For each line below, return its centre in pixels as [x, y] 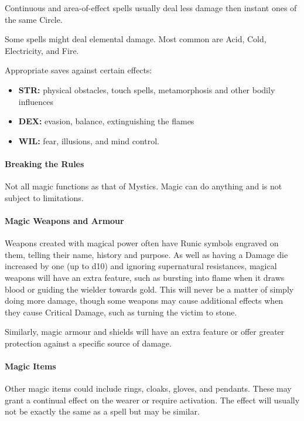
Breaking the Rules [45, 163]
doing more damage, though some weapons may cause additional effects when [144, 301]
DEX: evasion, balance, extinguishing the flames [106, 121]
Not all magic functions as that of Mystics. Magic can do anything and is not [144, 186]
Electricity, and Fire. [42, 50]
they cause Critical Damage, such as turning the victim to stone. [121, 312]
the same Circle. [34, 19]
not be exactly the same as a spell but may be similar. [102, 411]
